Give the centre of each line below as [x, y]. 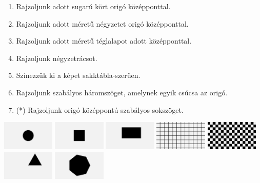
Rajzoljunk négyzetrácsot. [57, 58]
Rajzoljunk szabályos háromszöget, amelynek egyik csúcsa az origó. [122, 92]
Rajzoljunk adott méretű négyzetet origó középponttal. [102, 23]
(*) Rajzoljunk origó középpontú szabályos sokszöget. [100, 109]
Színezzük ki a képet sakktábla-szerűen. [78, 75]
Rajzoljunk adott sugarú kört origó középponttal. [93, 6]
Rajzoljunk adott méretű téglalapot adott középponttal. [104, 41]
